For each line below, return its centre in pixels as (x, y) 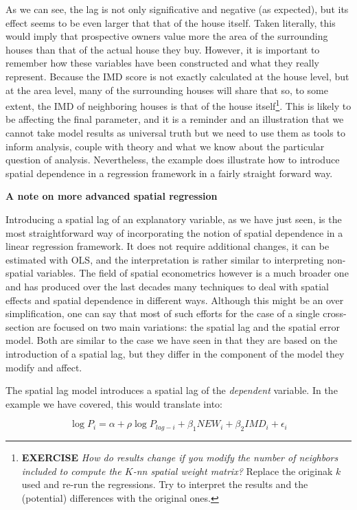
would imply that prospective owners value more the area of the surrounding (167, 36)
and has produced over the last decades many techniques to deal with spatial (168, 286)
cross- (335, 313)
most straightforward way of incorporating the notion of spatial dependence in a (174, 232)
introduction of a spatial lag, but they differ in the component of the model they (175, 353)
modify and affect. (44, 367)
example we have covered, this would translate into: (114, 403)
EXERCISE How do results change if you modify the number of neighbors (180, 457)
